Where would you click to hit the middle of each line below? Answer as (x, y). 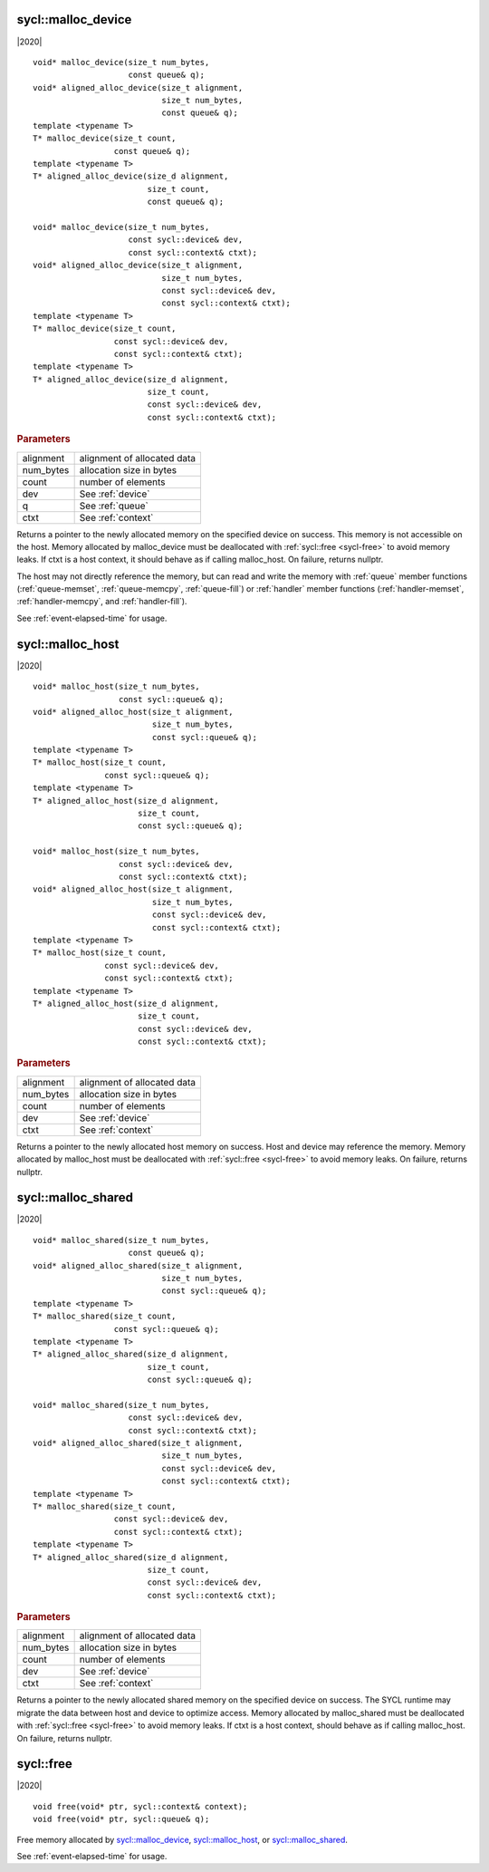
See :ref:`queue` (114, 506)
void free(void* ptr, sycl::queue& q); (121, 1819)
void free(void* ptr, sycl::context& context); (140, 1806)
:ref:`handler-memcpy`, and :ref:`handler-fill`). (102, 602)
